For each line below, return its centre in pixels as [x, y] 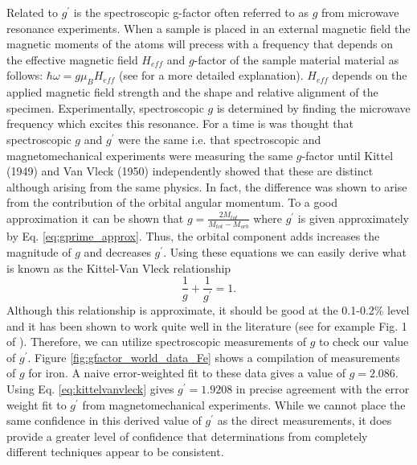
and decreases [117, 251]
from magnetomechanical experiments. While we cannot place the [244, 404]
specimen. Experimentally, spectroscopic [105, 107]
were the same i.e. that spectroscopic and [220, 139]
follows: [25, 75]
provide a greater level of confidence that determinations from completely [187, 436]
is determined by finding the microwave [313, 107]
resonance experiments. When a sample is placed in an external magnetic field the [208, 28]
